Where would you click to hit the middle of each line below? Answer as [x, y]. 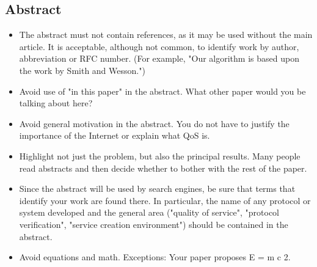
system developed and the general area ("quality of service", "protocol [149, 212]
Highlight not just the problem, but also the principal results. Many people [160, 155]
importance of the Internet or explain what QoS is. [115, 135]
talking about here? [56, 103]
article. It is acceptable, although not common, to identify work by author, [159, 46]
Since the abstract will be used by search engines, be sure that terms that [157, 188]
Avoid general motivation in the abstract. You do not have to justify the [154, 123]
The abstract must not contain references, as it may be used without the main [166, 35]
